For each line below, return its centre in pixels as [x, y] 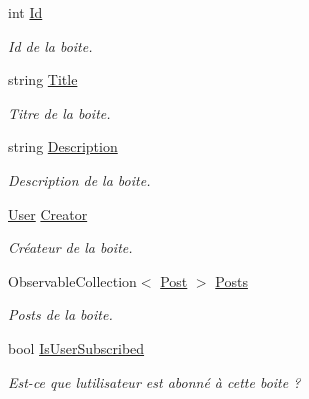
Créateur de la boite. [70, 247]
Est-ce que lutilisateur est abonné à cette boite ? [154, 381]
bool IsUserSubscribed [76, 347]
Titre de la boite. [59, 112]
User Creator [48, 213]
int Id [25, 12]
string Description [63, 146]
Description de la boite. [79, 179]
